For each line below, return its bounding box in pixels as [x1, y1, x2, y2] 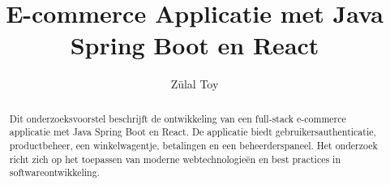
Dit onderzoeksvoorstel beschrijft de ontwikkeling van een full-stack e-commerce [9, 111, 346, 125]
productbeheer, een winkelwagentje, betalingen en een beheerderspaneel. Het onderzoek [9, 139, 378, 153]
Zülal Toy [170, 75, 219, 92]
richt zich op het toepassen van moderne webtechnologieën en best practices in [9, 152, 341, 166]
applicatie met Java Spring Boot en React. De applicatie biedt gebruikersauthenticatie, [9, 125, 376, 139]
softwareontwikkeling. [9, 166, 100, 179]
